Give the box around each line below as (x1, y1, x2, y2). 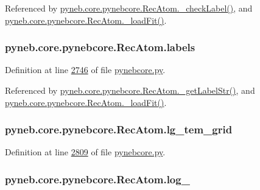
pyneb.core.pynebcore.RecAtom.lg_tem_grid (5, 122, 233, 137)
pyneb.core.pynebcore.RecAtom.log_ (5, 171, 190, 186)
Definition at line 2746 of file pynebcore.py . (5, 63, 166, 76)
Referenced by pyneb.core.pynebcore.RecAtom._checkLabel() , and (5, 2, 253, 14)
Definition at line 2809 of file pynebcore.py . (5, 146, 166, 158)
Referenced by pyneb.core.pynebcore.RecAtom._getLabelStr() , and (5, 84, 255, 96)
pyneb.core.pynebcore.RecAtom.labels (5, 40, 195, 55)
